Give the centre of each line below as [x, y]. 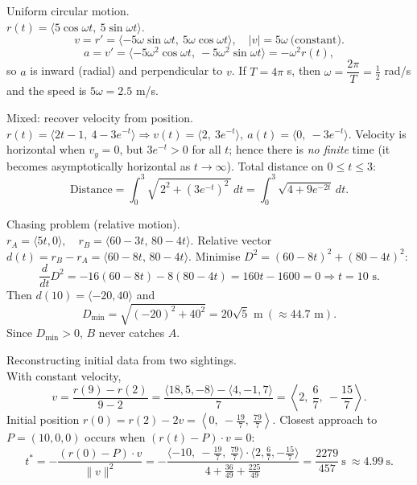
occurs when [115, 437]
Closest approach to [328, 419]
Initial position [43, 419]
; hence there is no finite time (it [310, 149]
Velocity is [381, 133]
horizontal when [46, 149]
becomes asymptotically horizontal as [99, 165]
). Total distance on [275, 165]
